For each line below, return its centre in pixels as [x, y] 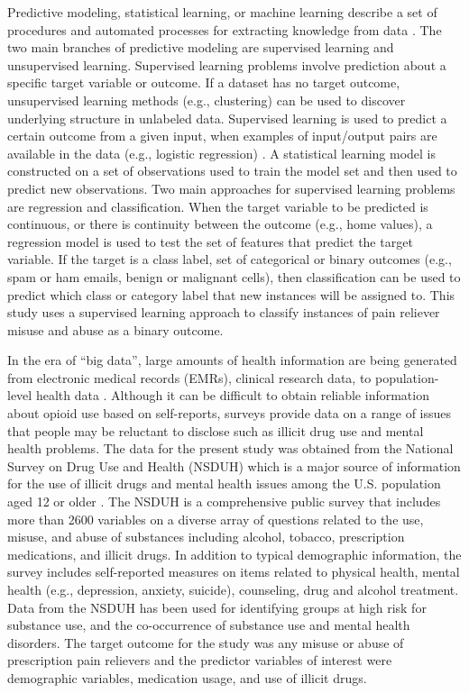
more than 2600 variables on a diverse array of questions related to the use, [216, 519]
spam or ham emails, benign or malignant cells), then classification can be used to [234, 276]
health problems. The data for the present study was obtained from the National [230, 448]
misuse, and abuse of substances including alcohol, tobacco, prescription [206, 537]
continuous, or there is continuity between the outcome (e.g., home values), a [220, 224]
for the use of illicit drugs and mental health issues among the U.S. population [224, 483]
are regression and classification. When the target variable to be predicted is [218, 206]
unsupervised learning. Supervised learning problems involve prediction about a [227, 64]
